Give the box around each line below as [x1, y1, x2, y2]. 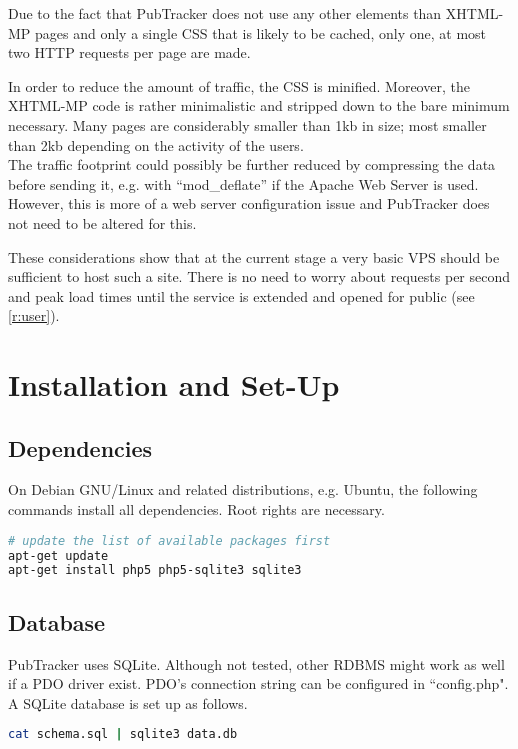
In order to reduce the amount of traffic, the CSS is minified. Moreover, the [8, 75, 470, 96]
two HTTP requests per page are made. [8, 42, 251, 63]
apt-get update [8, 548, 109, 563]
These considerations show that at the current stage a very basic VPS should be [8, 246, 500, 267]
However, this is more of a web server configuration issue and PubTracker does [8, 193, 490, 214]
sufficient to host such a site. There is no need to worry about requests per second [8, 266, 511, 287]
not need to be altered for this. [8, 212, 197, 233]
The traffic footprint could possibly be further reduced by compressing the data [8, 154, 496, 175]
